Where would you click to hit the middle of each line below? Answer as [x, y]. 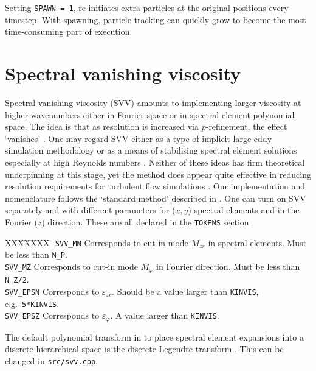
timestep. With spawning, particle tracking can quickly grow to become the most [156, 19]
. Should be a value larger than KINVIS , [185, 291]
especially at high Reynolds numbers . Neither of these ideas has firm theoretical [155, 162]
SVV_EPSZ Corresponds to [52, 315]
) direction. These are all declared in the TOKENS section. [146, 221]
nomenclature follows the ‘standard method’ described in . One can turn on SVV [156, 198]
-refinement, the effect [246, 126]
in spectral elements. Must [257, 242]
